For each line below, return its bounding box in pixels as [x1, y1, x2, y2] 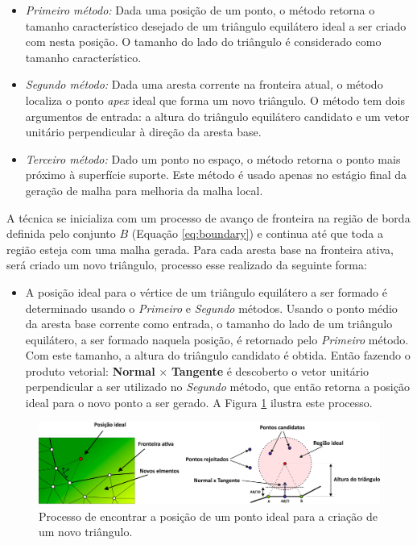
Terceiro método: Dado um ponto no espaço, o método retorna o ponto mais [25, 150, 401, 167]
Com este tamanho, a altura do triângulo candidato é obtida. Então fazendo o [25, 347, 411, 364]
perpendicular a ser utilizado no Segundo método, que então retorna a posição [25, 378, 410, 395]
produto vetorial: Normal [25, 362, 155, 379]
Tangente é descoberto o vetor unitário [171, 362, 370, 379]
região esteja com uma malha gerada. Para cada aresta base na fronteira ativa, [6, 240, 394, 257]
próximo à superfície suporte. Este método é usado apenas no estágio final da [25, 166, 407, 183]
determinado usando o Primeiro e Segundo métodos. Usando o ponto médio [25, 299, 398, 316]
